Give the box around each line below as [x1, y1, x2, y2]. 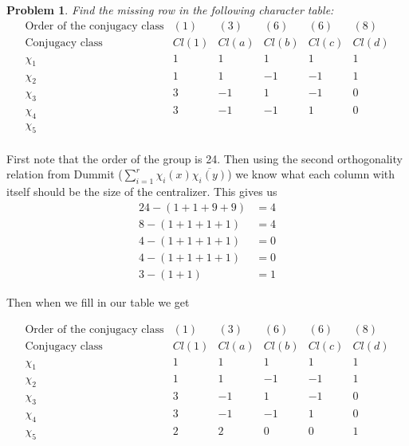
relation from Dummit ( [6, 166, 123, 182]
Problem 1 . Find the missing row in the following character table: [6, 2, 334, 18]
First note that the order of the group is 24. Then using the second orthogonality [6, 150, 403, 166]
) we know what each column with [227, 166, 395, 182]
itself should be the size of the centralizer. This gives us [6, 183, 277, 200]
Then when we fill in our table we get [6, 293, 190, 310]
